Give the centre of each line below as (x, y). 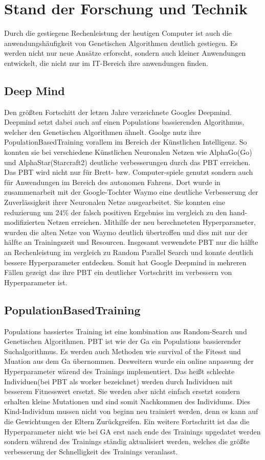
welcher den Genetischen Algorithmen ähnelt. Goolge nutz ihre (103, 132)
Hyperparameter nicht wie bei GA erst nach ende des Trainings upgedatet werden (132, 431)
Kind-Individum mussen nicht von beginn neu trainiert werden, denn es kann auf (131, 411)
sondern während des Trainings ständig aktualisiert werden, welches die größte (127, 441)
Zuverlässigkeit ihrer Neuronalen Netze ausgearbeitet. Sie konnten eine (115, 202)
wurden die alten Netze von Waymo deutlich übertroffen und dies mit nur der (126, 232)
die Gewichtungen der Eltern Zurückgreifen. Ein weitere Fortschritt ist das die (127, 421)
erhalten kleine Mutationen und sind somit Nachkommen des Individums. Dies (127, 401)
